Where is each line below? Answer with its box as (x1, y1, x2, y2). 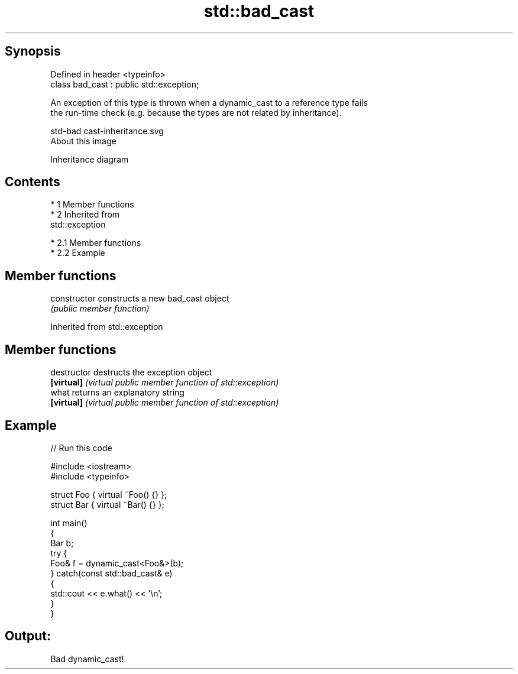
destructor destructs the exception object (50, 367, 212, 378)
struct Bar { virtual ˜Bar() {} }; (50, 499, 164, 510)
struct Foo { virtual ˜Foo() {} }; (50, 489, 167, 500)
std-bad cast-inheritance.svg (50, 125, 164, 136)
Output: (5, 628, 51, 644)
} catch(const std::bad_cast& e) (50, 568, 173, 578)
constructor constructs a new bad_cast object (50, 293, 229, 304)
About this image (50, 135, 116, 146)
